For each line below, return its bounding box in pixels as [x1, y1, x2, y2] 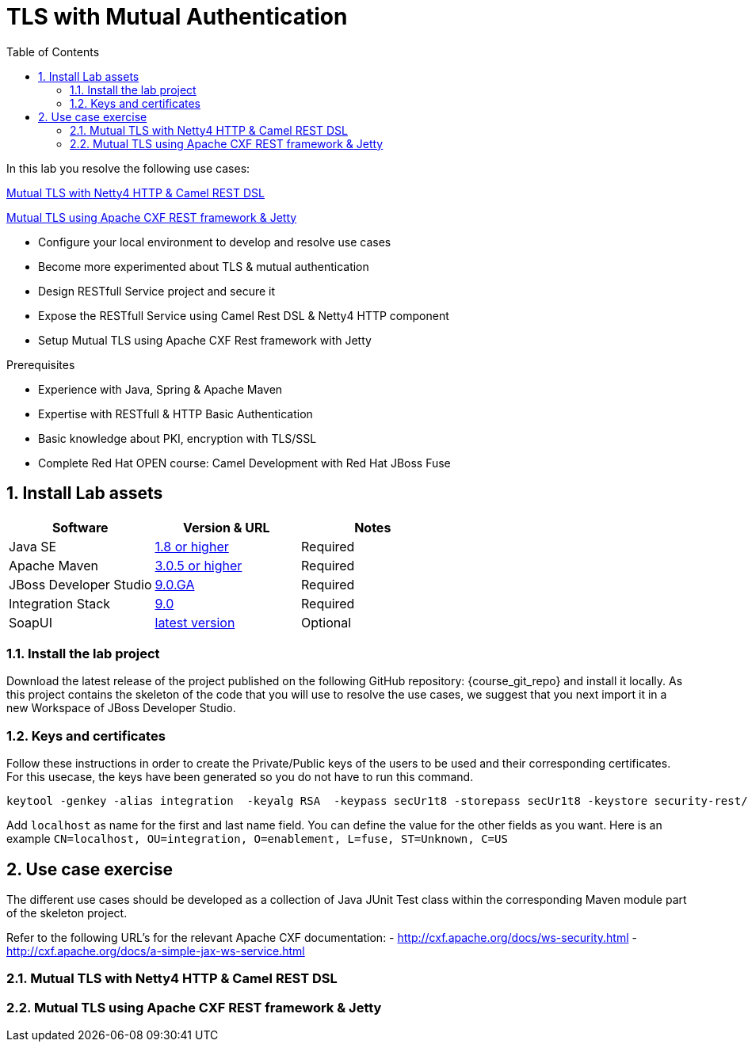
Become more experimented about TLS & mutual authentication [38, 259, 369, 273]
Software [52, 519, 109, 535]
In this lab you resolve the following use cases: [6, 161, 250, 175]
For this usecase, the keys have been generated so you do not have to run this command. [6, 770, 474, 784]
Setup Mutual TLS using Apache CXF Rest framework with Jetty [38, 333, 372, 347]
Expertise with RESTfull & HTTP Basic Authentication [38, 406, 313, 421]
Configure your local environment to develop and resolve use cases [38, 234, 391, 249]
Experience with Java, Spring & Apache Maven [38, 382, 283, 396]
